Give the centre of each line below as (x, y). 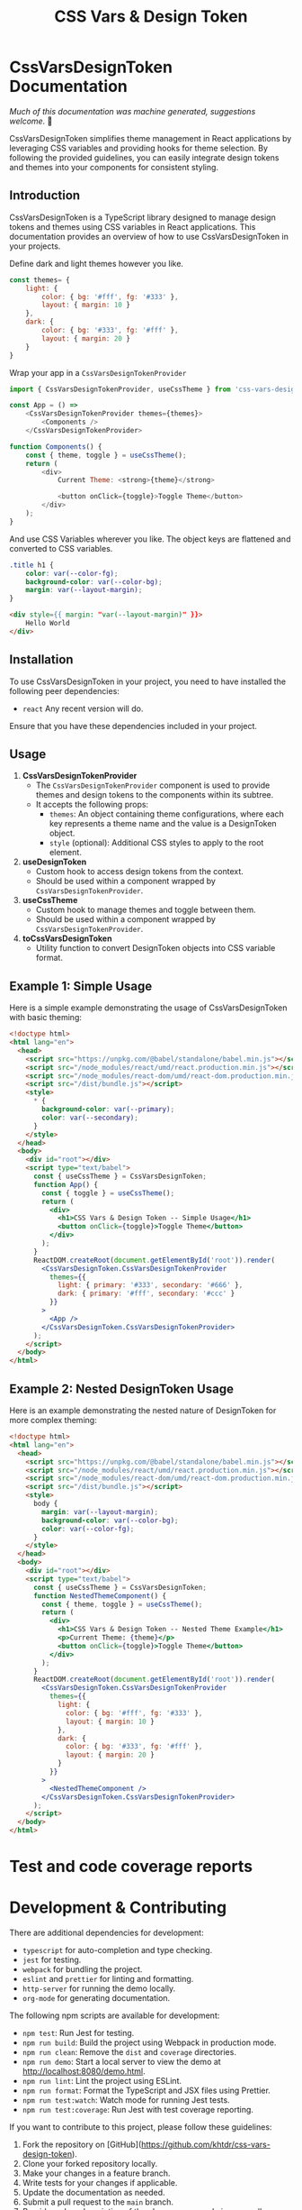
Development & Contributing (118, 1908)
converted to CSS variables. (61, 548)
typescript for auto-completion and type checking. (117, 1950)
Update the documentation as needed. (93, 2193)
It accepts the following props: (92, 805)
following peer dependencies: (64, 690)
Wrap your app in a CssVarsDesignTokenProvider (98, 372)
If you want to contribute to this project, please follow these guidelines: (141, 2127)
